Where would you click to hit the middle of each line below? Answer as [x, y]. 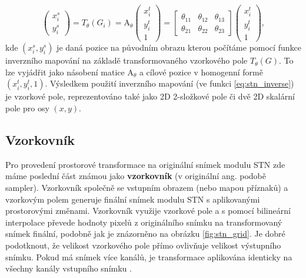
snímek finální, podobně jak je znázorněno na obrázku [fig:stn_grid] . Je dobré [145, 234]
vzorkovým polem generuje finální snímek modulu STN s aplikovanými [133, 199]
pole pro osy [27, 108]
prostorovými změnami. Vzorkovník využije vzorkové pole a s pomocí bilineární [148, 211]
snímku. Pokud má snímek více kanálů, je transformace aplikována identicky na [149, 257]
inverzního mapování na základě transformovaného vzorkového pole [127, 60]
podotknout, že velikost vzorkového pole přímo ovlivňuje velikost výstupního [143, 245]
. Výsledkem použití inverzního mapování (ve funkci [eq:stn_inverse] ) [169, 83]
